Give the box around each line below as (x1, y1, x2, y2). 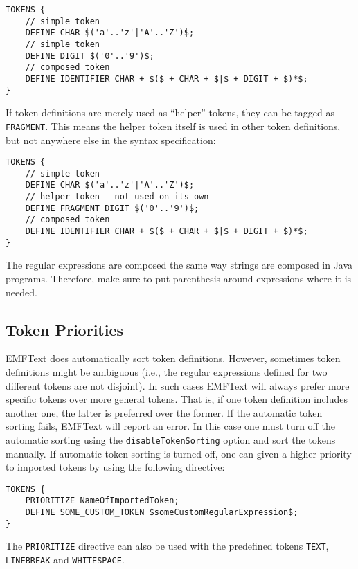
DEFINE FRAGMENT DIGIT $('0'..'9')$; (25, 203, 199, 213)
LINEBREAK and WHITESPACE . (6, 552, 125, 567)
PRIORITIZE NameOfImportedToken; (25, 496, 179, 506)
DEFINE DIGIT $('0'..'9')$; (25, 51, 154, 61)
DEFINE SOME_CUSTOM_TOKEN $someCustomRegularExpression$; (25, 507, 298, 518)
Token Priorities (6, 318, 124, 340)
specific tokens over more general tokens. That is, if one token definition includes (6, 392, 348, 406)
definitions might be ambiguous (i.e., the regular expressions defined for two (6, 364, 328, 379)
